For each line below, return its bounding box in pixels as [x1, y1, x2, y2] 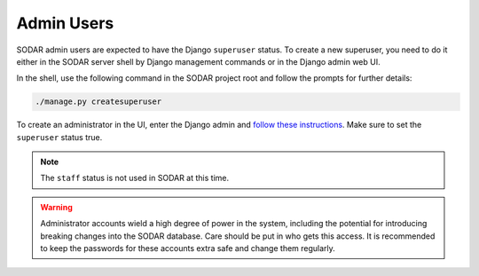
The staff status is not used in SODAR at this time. [40, 173, 230, 184]
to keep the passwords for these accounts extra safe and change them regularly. [40, 243, 336, 254]
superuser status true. [16, 131, 103, 142]
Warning [40, 201, 73, 212]
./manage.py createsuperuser [35, 97, 162, 106]
